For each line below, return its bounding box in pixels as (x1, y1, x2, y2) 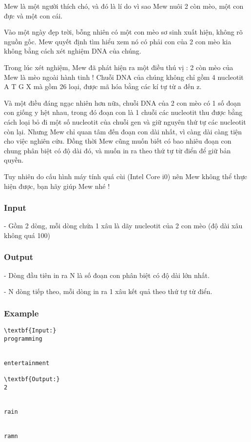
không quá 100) (4, 230, 50, 240)
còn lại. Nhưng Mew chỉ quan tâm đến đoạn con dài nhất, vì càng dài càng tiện (4, 126, 242, 136)
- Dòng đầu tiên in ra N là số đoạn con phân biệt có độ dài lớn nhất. (4, 270, 210, 280)
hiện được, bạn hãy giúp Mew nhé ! (4, 181, 110, 191)
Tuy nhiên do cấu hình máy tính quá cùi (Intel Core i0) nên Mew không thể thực (4, 171, 248, 181)
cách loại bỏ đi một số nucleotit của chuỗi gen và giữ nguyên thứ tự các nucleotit (4, 116, 246, 127)
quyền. (4, 155, 24, 165)
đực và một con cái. (4, 10, 63, 20)
